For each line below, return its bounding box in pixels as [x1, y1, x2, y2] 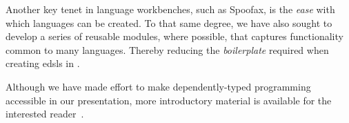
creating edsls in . [6, 56, 80, 70]
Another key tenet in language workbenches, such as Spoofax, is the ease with [6, 2, 335, 16]
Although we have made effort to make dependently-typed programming [6, 79, 311, 93]
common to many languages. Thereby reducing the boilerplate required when [6, 42, 329, 57]
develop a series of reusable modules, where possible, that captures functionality [6, 29, 343, 44]
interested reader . [6, 106, 84, 121]
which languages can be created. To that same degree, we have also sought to [6, 15, 332, 30]
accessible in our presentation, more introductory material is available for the [6, 93, 332, 107]
